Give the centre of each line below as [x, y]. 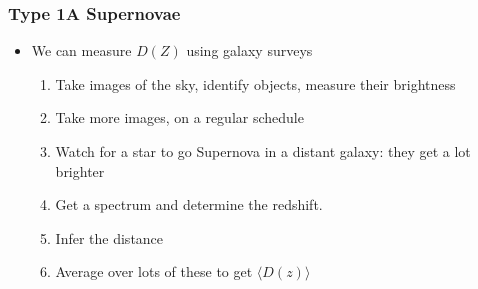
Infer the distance [109, 237]
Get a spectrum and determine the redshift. [189, 204]
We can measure [81, 50]
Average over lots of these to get [154, 271]
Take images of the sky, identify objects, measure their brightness [255, 83]
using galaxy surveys [249, 50]
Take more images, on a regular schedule [179, 117]
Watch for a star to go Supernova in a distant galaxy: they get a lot [263, 151]
